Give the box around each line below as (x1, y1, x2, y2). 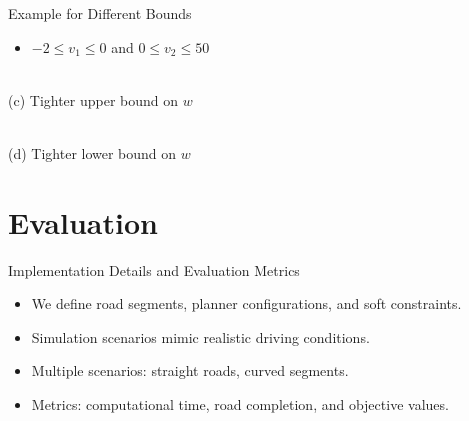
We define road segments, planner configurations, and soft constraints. (31, 293, 462, 314)
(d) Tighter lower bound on (8, 142, 177, 163)
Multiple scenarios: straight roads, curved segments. (31, 360, 349, 381)
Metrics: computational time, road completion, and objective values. (31, 394, 449, 415)
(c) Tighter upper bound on (8, 89, 179, 110)
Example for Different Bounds (8, 3, 192, 23)
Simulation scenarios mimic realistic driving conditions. (31, 326, 370, 347)
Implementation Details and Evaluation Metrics (8, 259, 300, 280)
